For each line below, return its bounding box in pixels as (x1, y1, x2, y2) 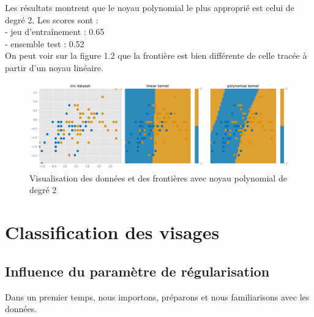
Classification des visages (5, 220, 220, 245)
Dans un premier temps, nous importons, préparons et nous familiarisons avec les (5, 290, 310, 303)
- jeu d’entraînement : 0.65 (5, 25, 105, 38)
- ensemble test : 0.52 (5, 37, 84, 50)
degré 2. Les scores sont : (5, 13, 99, 26)
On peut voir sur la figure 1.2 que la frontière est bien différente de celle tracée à (5, 49, 307, 62)
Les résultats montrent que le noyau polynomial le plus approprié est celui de (5, 1, 294, 13)
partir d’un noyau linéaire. (5, 61, 103, 74)
